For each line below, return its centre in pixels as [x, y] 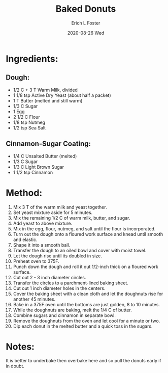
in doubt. [15, 366]
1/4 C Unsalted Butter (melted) [45, 156]
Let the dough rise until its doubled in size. [57, 256]
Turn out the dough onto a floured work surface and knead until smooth [88, 234]
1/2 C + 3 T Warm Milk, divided [45, 90]
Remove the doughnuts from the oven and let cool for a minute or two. [87, 321]
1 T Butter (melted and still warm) [48, 100]
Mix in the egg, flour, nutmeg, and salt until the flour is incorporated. [84, 229]
